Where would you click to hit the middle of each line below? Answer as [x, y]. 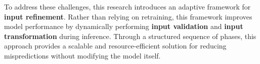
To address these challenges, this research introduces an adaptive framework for [127, 6]
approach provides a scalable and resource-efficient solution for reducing [115, 46]
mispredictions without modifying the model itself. [82, 55]
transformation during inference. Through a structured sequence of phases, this [130, 36]
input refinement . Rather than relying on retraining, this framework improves [128, 16]
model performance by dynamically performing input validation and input [124, 26]
